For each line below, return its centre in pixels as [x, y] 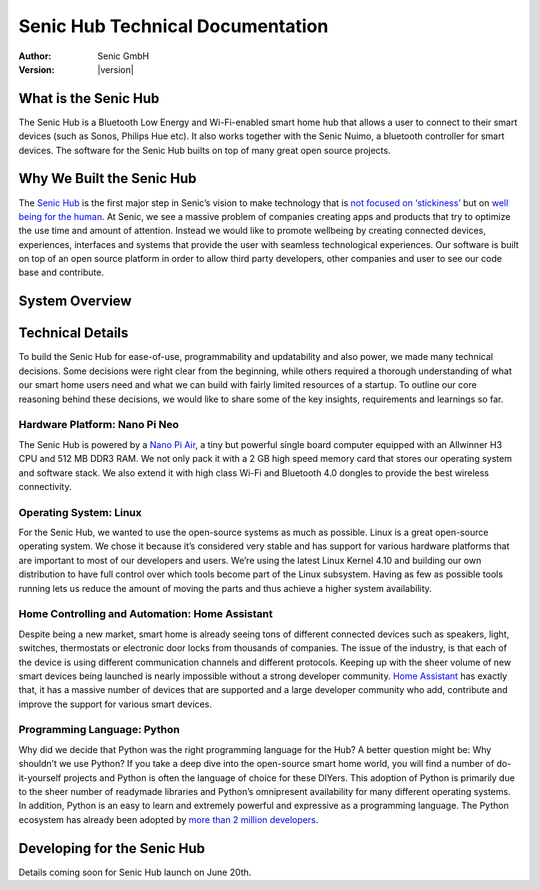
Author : [35, 56]
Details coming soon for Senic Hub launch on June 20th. [135, 872]
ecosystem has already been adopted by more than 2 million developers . [168, 819]
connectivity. [45, 486]
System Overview [75, 301]
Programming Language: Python [99, 730]
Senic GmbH [123, 56]
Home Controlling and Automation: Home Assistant [146, 614]
